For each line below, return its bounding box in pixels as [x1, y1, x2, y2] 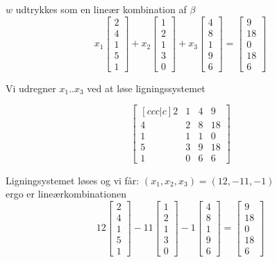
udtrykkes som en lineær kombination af [15, 2, 187, 16]
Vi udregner [6, 80, 56, 95]
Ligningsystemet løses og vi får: [6, 173, 140, 187]
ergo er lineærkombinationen [6, 186, 126, 201]
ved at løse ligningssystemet [87, 80, 205, 95]
